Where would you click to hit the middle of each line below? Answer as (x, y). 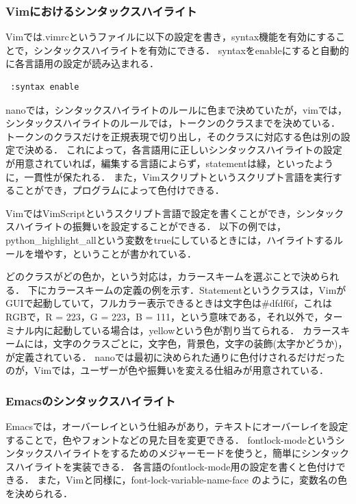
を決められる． (39, 493)
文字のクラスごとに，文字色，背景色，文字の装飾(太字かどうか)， (200, 343)
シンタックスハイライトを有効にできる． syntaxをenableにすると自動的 (191, 50)
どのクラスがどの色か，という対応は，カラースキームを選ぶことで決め (163, 276)
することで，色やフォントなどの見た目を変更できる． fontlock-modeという (170, 439)
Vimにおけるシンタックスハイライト (101, 11)
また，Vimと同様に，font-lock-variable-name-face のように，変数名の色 (192, 480)
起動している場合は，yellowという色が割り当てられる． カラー (192, 330)
